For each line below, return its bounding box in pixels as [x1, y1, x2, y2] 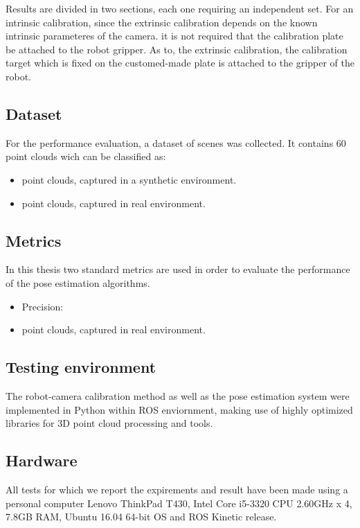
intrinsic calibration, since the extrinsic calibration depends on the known [6, 15, 318, 29]
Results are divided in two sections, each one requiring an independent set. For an [6, 1, 354, 15]
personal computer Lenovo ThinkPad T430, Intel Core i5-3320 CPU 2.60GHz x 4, [6, 495, 352, 510]
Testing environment [6, 356, 156, 378]
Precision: [21, 299, 64, 313]
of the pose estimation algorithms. [6, 275, 150, 290]
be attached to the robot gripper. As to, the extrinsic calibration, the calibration [6, 42, 348, 56]
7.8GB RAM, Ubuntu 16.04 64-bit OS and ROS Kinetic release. [6, 509, 277, 524]
